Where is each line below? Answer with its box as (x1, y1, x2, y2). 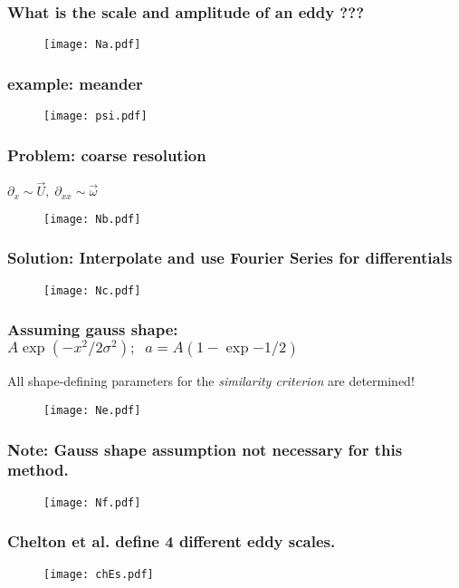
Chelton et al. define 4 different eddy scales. (7, 530, 336, 553)
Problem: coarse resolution (7, 143, 206, 166)
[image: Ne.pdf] (43, 403, 141, 417)
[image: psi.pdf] (43, 110, 148, 123)
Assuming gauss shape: (7, 318, 178, 341)
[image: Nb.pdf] (43, 212, 141, 226)
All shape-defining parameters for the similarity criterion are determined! (7, 371, 415, 390)
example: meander (7, 72, 143, 94)
